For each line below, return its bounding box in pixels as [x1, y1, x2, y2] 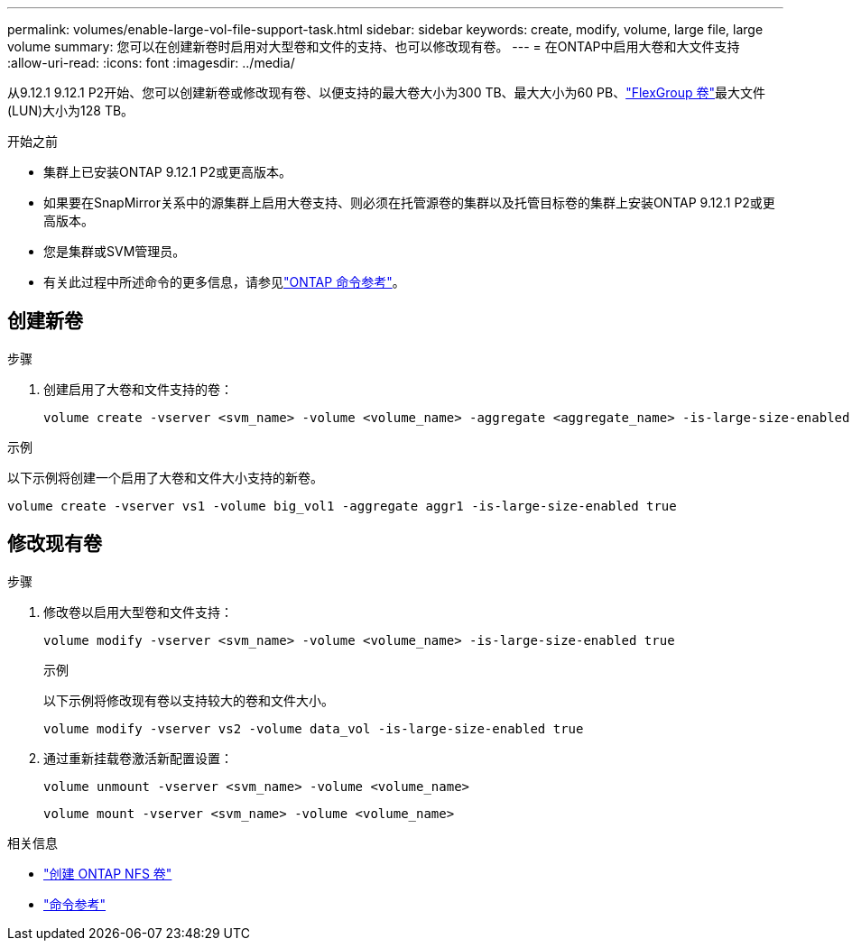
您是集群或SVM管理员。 [43, 244, 186, 259]
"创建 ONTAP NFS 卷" [43, 865, 172, 881]
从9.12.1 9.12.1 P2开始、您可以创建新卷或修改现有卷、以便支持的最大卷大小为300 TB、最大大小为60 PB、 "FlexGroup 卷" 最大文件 [7, 85, 766, 100]
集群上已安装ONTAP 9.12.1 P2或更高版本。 [43, 164, 292, 179]
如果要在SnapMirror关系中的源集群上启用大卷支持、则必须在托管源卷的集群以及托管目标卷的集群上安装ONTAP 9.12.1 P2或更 [43, 195, 775, 210]
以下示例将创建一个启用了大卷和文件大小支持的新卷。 [7, 469, 323, 485]
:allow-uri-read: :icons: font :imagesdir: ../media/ [7, 55, 295, 70]
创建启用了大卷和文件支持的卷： [43, 381, 233, 397]
